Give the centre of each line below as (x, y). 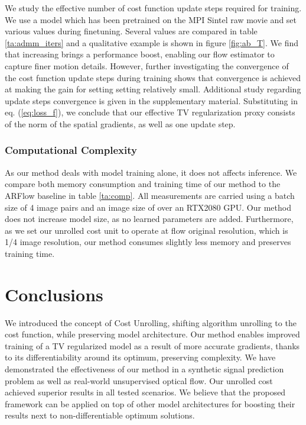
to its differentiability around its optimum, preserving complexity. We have (140, 357)
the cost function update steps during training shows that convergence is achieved (153, 77)
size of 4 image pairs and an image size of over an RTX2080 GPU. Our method (148, 207)
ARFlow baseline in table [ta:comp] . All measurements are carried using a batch (150, 195)
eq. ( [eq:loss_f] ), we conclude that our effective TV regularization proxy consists (150, 112)
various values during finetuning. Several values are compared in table (131, 31)
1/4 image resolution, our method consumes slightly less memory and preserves (148, 242)
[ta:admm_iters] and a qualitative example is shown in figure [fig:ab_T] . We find (152, 42)
